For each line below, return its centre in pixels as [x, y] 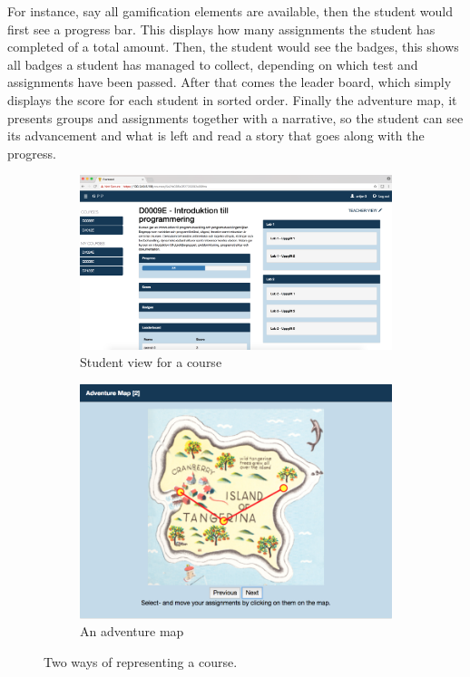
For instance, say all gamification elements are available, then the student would [230, 11]
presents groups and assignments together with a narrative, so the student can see [235, 117]
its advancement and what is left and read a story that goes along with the [216, 135]
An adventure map [132, 631]
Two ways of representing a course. [141, 662]
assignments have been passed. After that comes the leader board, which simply [230, 82]
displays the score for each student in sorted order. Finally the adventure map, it [232, 99]
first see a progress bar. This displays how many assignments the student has [221, 29]
